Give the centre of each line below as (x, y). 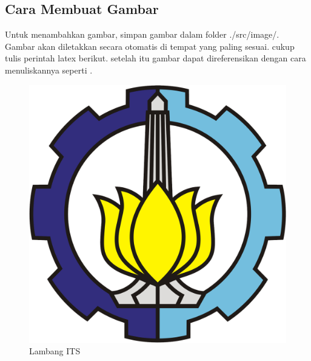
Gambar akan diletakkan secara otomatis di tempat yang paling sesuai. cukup (150, 46)
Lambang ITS (55, 351)
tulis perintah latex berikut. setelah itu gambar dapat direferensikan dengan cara (155, 58)
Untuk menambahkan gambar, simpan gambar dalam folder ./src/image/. (142, 34)
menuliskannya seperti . (49, 70)
